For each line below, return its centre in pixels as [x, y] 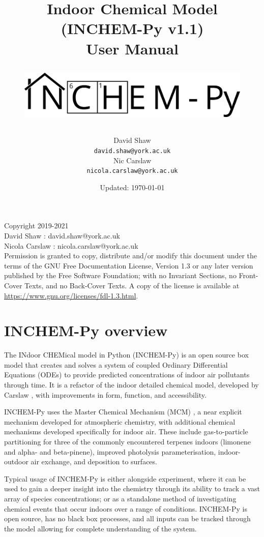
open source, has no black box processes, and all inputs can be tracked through [127, 518]
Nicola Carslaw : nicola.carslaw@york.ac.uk [71, 245]
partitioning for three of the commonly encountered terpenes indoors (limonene [127, 442]
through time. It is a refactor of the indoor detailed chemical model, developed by [131, 385]
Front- [248, 275]
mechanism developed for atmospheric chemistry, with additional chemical [120, 421]
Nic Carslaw [132, 160]
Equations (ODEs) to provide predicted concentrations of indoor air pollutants [127, 375]
